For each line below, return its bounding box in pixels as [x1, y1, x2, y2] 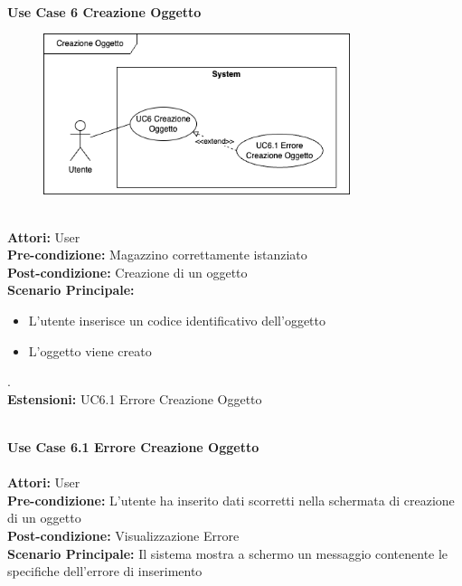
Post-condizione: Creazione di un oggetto [7, 262, 248, 281]
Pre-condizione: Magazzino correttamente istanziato [7, 245, 307, 264]
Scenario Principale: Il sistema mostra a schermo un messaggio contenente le [7, 543, 448, 562]
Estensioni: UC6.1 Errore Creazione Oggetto [7, 389, 262, 408]
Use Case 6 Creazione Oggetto [7, 2, 202, 21]
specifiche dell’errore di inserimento [7, 562, 203, 581]
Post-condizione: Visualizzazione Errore [7, 526, 240, 544]
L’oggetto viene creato [28, 341, 152, 360]
